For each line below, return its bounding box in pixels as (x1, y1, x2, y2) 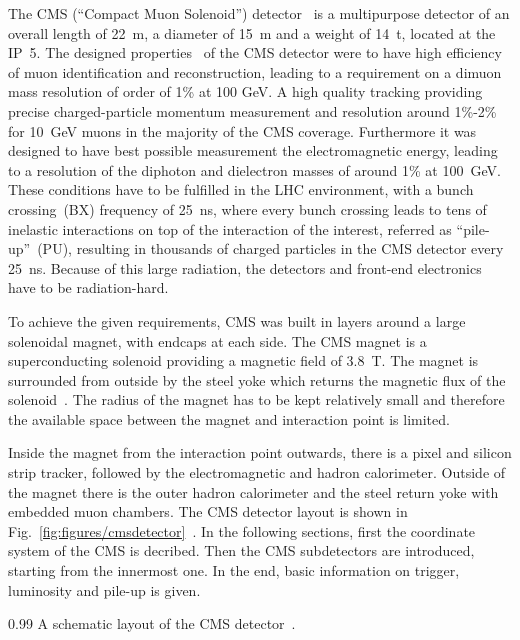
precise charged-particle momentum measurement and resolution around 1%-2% (8, 100, 497, 121)
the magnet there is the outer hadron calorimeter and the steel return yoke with (8, 481, 499, 502)
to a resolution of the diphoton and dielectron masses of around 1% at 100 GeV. (8, 159, 501, 180)
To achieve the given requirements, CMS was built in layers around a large (8, 310, 466, 331)
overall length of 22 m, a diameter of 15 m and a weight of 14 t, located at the (8, 22, 496, 43)
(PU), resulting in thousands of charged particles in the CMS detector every (37, 238, 504, 259)
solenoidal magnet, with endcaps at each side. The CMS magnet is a (8, 330, 427, 351)
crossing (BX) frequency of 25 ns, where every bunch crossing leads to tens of (8, 198, 487, 219)
